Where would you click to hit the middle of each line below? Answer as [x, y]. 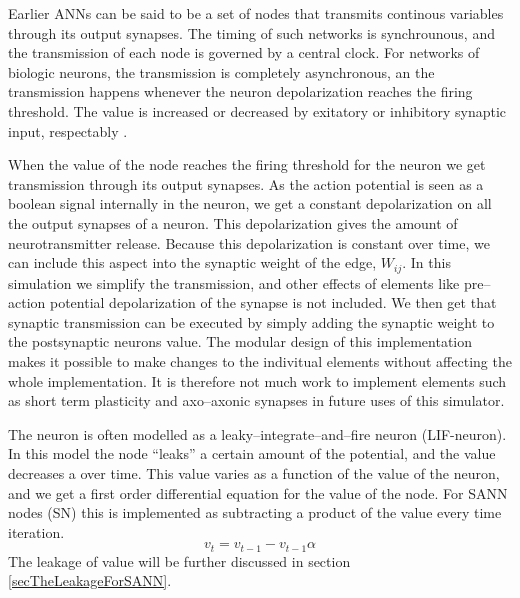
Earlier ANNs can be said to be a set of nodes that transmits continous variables [256, 13]
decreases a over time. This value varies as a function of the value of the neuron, [254, 472]
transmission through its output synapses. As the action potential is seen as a [246, 183]
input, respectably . [68, 130]
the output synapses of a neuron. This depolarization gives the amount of [233, 222]
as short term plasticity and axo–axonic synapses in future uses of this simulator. [256, 400]
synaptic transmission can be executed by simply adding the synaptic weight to [251, 321]
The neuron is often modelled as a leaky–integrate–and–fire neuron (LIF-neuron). [257, 433]
